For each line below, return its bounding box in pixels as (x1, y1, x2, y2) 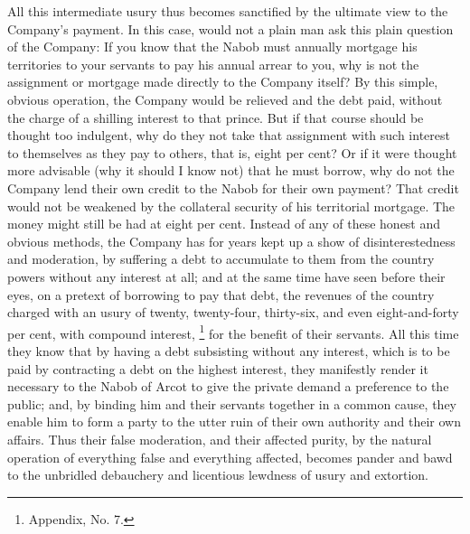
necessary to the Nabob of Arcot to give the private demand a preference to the (7, 377, 449, 396)
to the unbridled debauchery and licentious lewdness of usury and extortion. (7, 465, 429, 484)
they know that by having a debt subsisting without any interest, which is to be (7, 341, 450, 360)
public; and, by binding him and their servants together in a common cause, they (7, 394, 456, 413)
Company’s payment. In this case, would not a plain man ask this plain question (7, 19, 454, 38)
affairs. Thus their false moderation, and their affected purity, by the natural (7, 429, 432, 448)
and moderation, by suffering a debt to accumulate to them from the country (7, 249, 435, 268)
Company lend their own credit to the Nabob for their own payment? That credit (7, 178, 459, 197)
